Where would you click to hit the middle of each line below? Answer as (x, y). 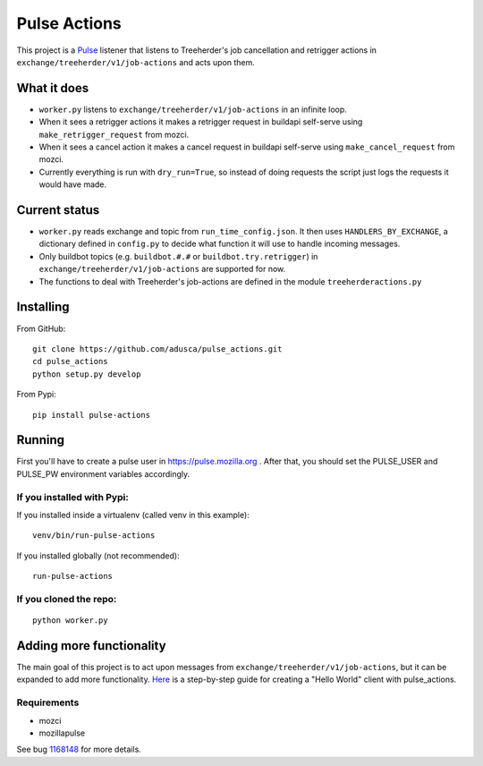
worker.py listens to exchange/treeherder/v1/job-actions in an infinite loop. (193, 109)
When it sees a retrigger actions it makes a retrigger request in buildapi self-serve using (201, 122)
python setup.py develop (87, 374)
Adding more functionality (91, 646)
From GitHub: (41, 328)
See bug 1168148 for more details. (79, 749)
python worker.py (70, 621)
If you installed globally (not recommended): (98, 556)
